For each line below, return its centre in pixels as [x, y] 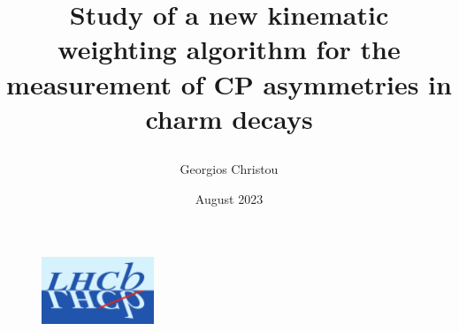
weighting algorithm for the [229, 49]
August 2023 [229, 198]
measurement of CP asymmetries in [229, 83]
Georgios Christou [229, 168]
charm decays [229, 118]
